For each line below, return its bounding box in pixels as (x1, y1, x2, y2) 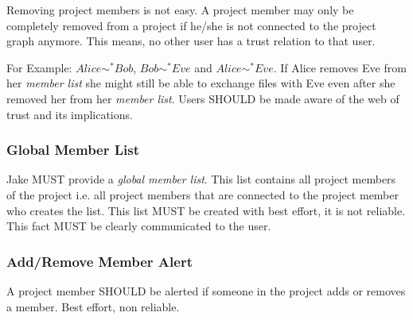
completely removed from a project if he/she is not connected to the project (6, 17, 376, 33)
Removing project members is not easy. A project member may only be (6, 2, 354, 17)
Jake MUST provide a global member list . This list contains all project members (6, 171, 396, 187)
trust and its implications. (6, 106, 133, 122)
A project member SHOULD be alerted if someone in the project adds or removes (6, 282, 406, 299)
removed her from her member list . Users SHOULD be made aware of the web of (6, 90, 399, 106)
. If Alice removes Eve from (273, 59, 407, 75)
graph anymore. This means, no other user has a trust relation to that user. (6, 33, 376, 49)
